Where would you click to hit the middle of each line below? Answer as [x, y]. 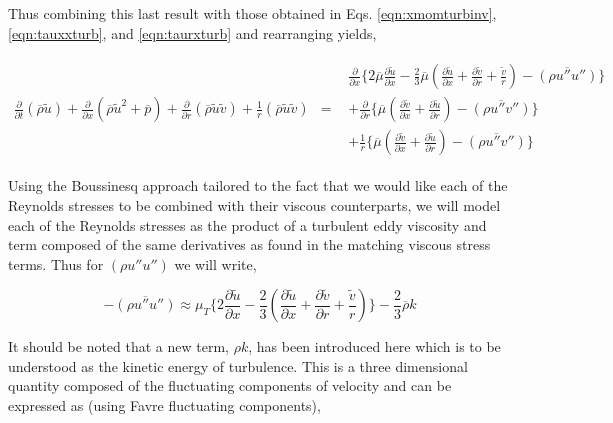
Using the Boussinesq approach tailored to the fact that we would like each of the [258, 185]
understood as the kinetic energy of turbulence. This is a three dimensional [238, 365]
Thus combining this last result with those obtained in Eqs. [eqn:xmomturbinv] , [252, 13]
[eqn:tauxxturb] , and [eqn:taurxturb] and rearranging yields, [192, 32]
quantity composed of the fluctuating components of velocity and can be [230, 385]
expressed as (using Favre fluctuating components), [164, 405]
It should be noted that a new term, [119, 346]
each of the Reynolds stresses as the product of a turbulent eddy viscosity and [247, 224]
